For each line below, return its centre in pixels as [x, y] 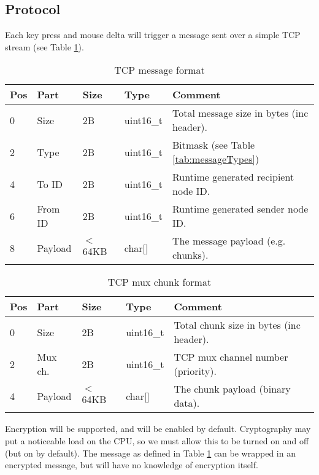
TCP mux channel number [231, 357]
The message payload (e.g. [229, 241]
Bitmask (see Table [214, 145]
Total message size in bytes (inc [240, 113]
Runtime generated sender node [240, 209]
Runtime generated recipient [233, 177]
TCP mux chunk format [159, 282]
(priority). [195, 371]
